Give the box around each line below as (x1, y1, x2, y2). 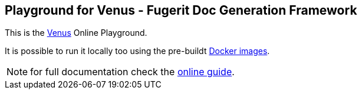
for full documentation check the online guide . (30, 66, 235, 78)
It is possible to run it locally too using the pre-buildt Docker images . (5, 46, 270, 56)
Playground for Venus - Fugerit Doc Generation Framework (5, 3, 357, 18)
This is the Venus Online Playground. (5, 28, 147, 38)
